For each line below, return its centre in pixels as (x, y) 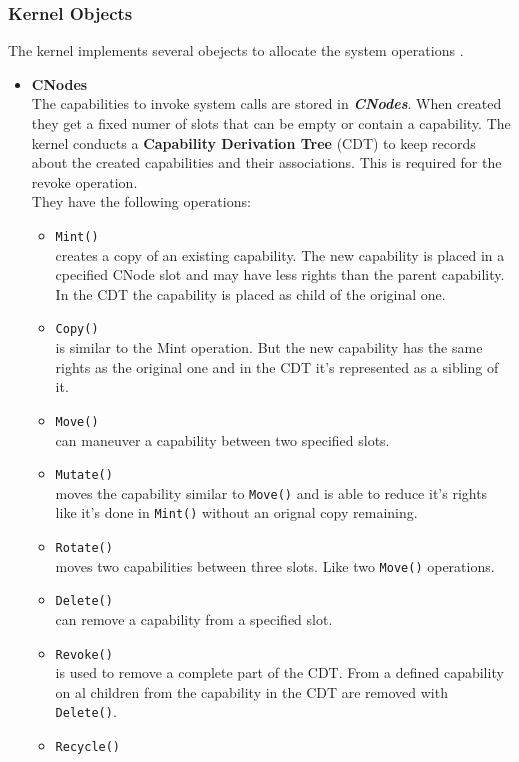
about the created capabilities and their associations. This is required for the (266, 162)
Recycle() (88, 747)
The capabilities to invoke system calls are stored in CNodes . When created (266, 103)
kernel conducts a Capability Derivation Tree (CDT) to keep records (253, 142)
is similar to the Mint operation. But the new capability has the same (269, 347)
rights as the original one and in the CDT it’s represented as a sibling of (277, 366)
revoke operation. (84, 181)
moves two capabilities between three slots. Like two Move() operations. (275, 565)
